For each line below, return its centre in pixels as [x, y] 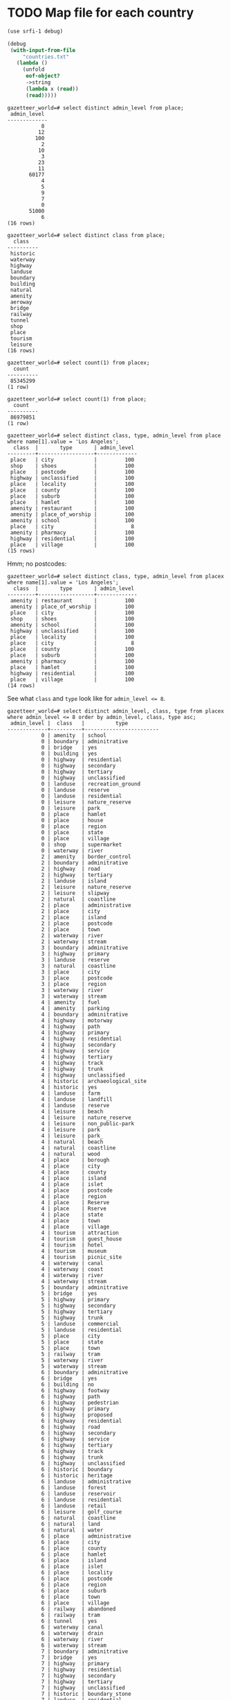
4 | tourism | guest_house [82, 1239]
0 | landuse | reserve [75, 790]
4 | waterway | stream [74, 1281]
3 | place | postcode [77, 978]
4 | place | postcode [77, 1190]
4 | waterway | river [72, 1275]
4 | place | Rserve [74, 1208]
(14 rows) [21, 685]
